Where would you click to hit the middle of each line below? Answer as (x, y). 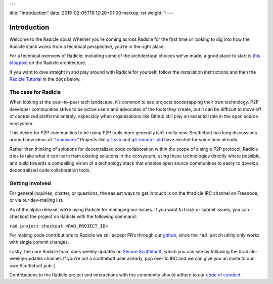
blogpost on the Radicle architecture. (48, 63)
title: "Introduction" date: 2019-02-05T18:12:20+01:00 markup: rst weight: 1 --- (91, 13)
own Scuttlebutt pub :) (33, 265)
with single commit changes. (39, 242)
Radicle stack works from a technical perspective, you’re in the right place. (87, 46)
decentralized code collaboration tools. (50, 170)
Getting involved (30, 183)
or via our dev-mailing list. (36, 200)
